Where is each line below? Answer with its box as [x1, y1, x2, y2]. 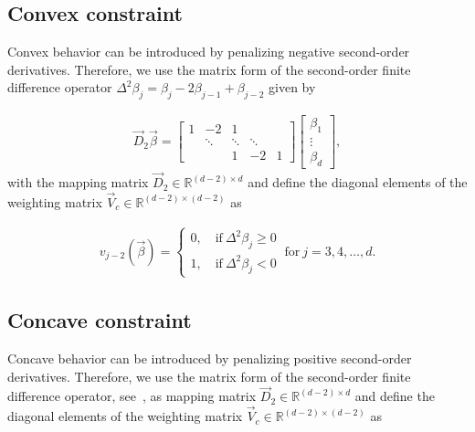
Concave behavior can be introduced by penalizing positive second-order [7, 348, 412, 367]
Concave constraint [7, 306, 192, 334]
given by [269, 78, 316, 97]
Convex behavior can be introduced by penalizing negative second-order [7, 42, 410, 61]
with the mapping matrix [7, 173, 149, 192]
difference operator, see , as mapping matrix [7, 386, 257, 406]
